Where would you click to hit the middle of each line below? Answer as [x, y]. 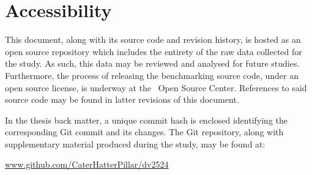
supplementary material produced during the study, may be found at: [135, 143]
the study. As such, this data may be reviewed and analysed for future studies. [152, 63]
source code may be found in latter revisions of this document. [122, 99]
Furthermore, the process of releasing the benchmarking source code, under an [152, 75]
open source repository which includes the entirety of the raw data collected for [154, 51]
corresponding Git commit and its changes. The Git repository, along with [144, 132]
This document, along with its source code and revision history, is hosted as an [153, 39]
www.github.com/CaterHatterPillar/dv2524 [87, 164]
